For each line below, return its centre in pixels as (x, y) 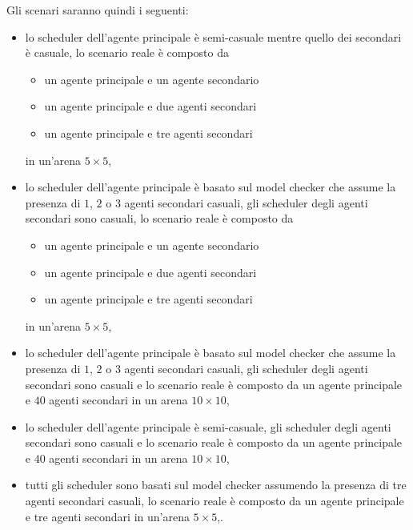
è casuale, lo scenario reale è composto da (127, 52)
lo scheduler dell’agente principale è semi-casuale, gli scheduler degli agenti (208, 426)
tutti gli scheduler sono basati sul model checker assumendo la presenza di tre (216, 485)
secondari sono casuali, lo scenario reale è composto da (159, 218)
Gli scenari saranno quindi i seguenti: (98, 10)
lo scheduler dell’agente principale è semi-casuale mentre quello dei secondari (213, 36)
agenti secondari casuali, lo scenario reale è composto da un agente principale (215, 501)
